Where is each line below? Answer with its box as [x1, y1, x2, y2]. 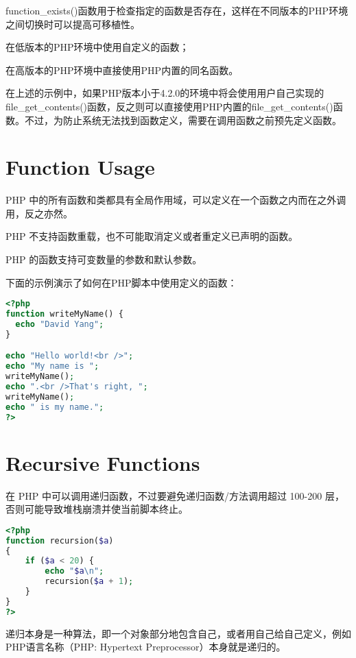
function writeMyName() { [5, 309, 123, 319]
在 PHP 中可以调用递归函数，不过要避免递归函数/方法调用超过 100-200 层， [5, 488, 344, 502]
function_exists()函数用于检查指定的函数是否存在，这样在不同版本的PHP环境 [5, 3, 348, 17]
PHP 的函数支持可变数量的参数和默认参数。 [5, 252, 202, 267]
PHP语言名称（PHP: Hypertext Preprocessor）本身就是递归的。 [5, 639, 286, 654]
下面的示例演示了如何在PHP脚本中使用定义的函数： [5, 275, 237, 289]
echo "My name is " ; [5, 361, 99, 371]
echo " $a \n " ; [45, 566, 104, 576]
